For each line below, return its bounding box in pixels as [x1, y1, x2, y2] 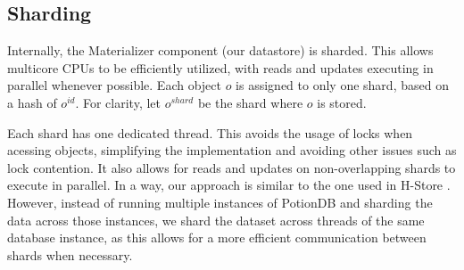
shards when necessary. [7, 245, 133, 264]
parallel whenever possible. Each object [7, 76, 221, 94]
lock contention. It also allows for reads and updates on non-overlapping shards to [7, 158, 456, 176]
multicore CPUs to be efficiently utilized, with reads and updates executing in [7, 58, 434, 77]
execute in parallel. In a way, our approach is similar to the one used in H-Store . [7, 176, 451, 194]
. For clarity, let [75, 93, 162, 111]
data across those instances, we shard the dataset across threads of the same [7, 210, 425, 229]
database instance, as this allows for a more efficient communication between [7, 228, 427, 247]
